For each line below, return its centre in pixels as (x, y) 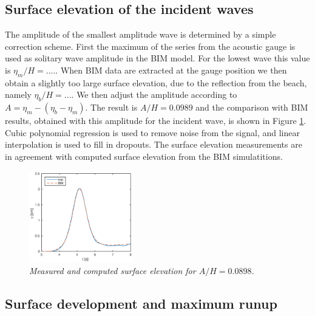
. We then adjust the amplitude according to (154, 94)
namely (18, 94)
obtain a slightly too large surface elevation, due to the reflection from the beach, (156, 82)
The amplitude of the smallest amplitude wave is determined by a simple (141, 34)
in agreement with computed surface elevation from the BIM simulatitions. (144, 156)
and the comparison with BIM (252, 107)
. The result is (111, 107)
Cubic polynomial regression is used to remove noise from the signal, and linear (152, 132)
